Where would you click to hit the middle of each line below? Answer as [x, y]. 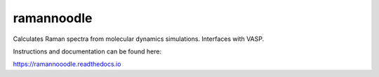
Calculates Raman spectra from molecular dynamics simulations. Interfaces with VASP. [139, 39]
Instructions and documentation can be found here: [87, 51]
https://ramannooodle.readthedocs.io [67, 64]
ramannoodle [53, 18]
